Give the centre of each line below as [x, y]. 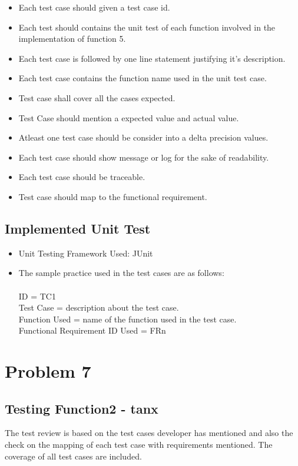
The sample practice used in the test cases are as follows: [121, 273]
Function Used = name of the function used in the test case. [128, 319]
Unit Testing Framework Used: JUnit [86, 253]
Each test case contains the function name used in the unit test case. [143, 78]
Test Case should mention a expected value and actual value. [129, 117]
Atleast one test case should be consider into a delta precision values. [143, 137]
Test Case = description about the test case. [99, 307]
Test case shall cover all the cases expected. [97, 97]
